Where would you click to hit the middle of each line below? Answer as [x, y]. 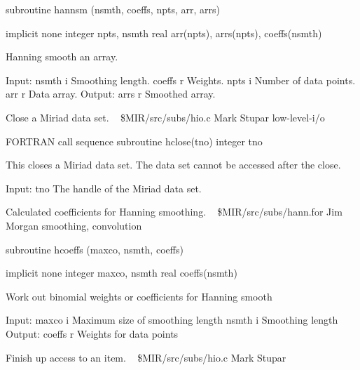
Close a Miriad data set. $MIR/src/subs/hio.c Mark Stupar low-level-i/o [165, 117]
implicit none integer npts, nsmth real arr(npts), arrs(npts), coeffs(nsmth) [164, 33]
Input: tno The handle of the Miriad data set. [104, 188]
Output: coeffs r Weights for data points [92, 333]
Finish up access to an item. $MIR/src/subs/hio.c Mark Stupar [146, 357]
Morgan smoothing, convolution [74, 225]
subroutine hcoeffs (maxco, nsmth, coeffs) [95, 249]
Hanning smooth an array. [62, 57]
